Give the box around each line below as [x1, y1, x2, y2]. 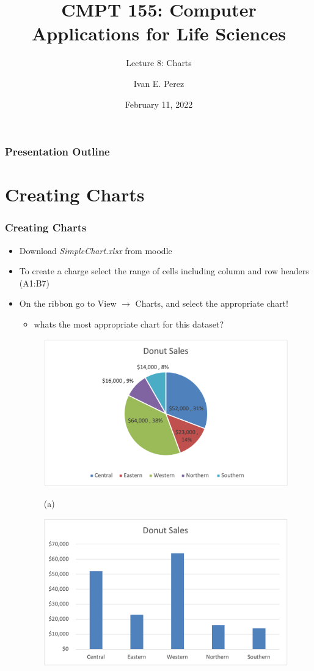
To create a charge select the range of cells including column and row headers [19, 264, 309, 277]
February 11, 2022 [125, 97, 193, 110]
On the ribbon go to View [19, 297, 117, 310]
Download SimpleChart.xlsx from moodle [19, 244, 172, 257]
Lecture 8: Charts [126, 56, 192, 69]
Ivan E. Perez [133, 77, 184, 89]
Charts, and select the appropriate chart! [135, 297, 288, 310]
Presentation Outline [5, 144, 110, 159]
